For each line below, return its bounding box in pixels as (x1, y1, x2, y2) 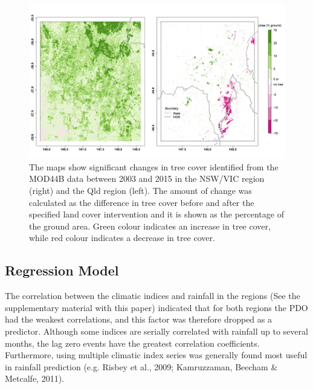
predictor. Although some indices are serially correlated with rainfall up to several (5, 324, 308, 337)
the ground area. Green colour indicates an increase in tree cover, (29, 219, 271, 232)
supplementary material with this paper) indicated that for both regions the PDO (5, 301, 308, 313)
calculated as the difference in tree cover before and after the (29, 196, 254, 208)
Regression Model (5, 261, 119, 280)
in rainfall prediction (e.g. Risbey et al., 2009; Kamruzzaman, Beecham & (5, 360, 278, 373)
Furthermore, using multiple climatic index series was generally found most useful (5, 349, 308, 361)
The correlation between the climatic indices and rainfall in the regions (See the (5, 289, 300, 302)
